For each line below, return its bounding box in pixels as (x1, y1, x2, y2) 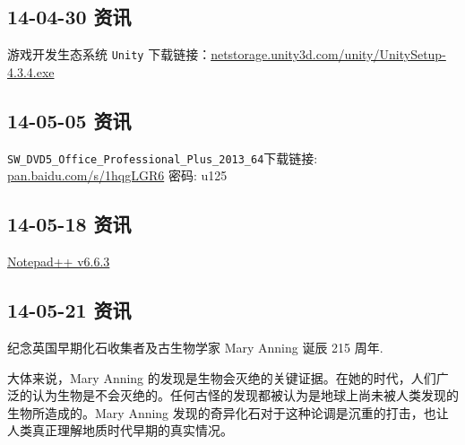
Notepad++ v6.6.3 (7, 252, 110, 271)
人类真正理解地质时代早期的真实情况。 (7, 421, 233, 440)
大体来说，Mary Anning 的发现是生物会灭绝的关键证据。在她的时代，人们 (7, 368, 436, 387)
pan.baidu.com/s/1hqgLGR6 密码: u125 (7, 166, 228, 185)
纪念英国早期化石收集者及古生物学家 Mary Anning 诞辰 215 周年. (7, 337, 383, 356)
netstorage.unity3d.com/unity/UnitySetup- (211, 45, 446, 64)
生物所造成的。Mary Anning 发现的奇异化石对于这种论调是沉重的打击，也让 (7, 403, 449, 422)
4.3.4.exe (7, 62, 55, 81)
